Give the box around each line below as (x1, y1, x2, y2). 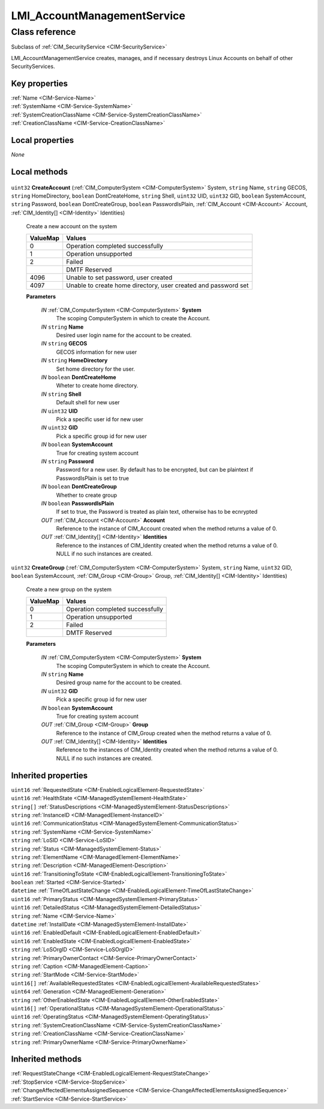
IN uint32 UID (41, 407, 78, 415)
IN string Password (41, 457, 94, 465)
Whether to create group (56, 491, 117, 499)
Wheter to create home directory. (56, 382, 139, 389)
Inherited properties (11, 770, 88, 780)
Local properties (11, 135, 74, 145)
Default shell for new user (56, 399, 120, 406)
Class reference (11, 26, 76, 37)
